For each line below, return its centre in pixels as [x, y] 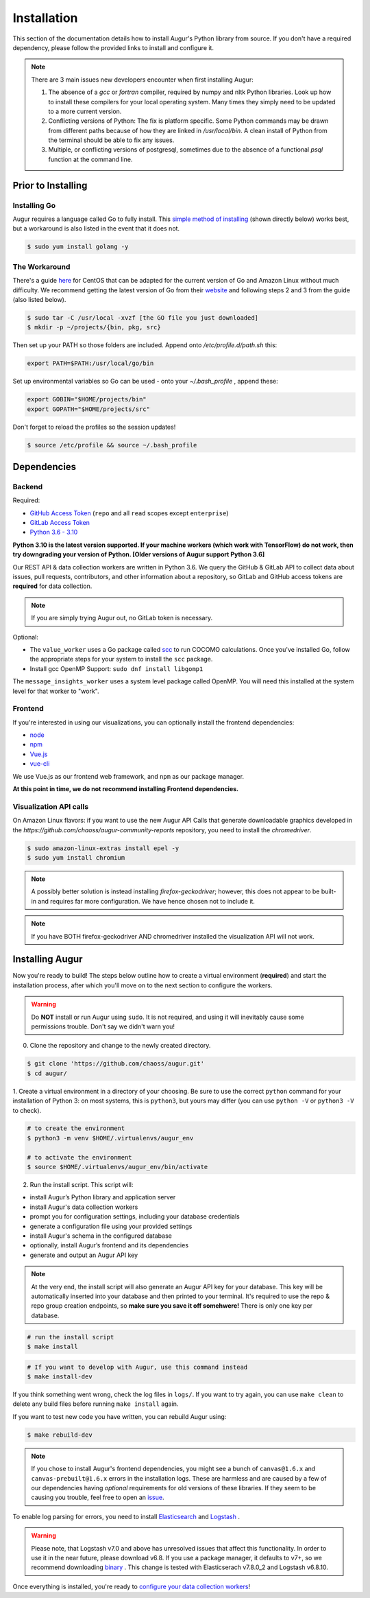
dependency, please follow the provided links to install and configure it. [113, 47]
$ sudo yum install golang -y [78, 247]
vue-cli [40, 764]
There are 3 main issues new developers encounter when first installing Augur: [142, 80]
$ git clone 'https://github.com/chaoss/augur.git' [116, 1064]
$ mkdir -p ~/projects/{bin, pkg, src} [94, 327]
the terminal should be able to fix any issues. [111, 140]
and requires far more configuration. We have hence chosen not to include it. [146, 901]
